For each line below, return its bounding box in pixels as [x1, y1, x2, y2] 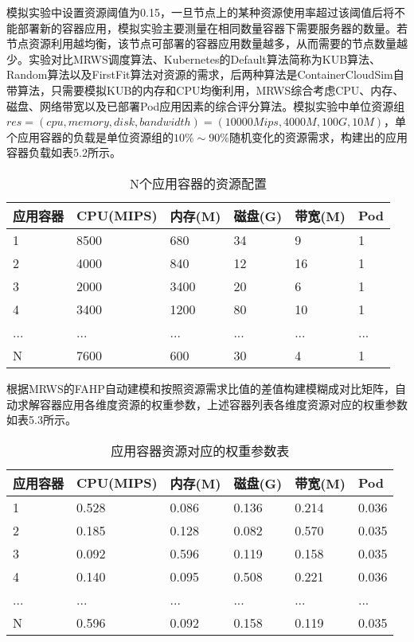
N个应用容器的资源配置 [129, 173, 267, 193]
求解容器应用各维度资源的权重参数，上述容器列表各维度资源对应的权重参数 [17, 395, 408, 412]
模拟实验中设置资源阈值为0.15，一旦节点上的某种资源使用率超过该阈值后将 [6, 4, 394, 20]
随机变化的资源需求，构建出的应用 [228, 128, 408, 145]
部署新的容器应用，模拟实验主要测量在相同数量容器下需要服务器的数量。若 [17, 19, 408, 36]
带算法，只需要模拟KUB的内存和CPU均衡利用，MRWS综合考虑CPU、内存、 [6, 81, 404, 98]
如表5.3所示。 [6, 411, 76, 428]
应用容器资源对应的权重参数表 [111, 441, 290, 460]
